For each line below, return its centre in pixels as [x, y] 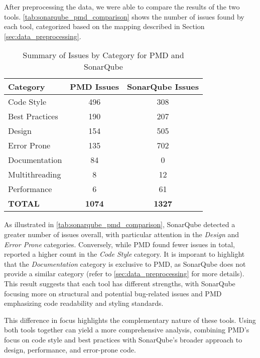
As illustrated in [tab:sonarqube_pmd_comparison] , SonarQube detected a [120, 224]
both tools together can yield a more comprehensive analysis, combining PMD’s [127, 330]
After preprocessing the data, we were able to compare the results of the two [122, 7]
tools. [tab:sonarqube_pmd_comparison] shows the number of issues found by [124, 16]
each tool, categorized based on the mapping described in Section [104, 26]
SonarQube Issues [163, 87]
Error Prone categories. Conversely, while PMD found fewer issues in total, [119, 244]
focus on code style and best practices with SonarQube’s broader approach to [123, 339]
